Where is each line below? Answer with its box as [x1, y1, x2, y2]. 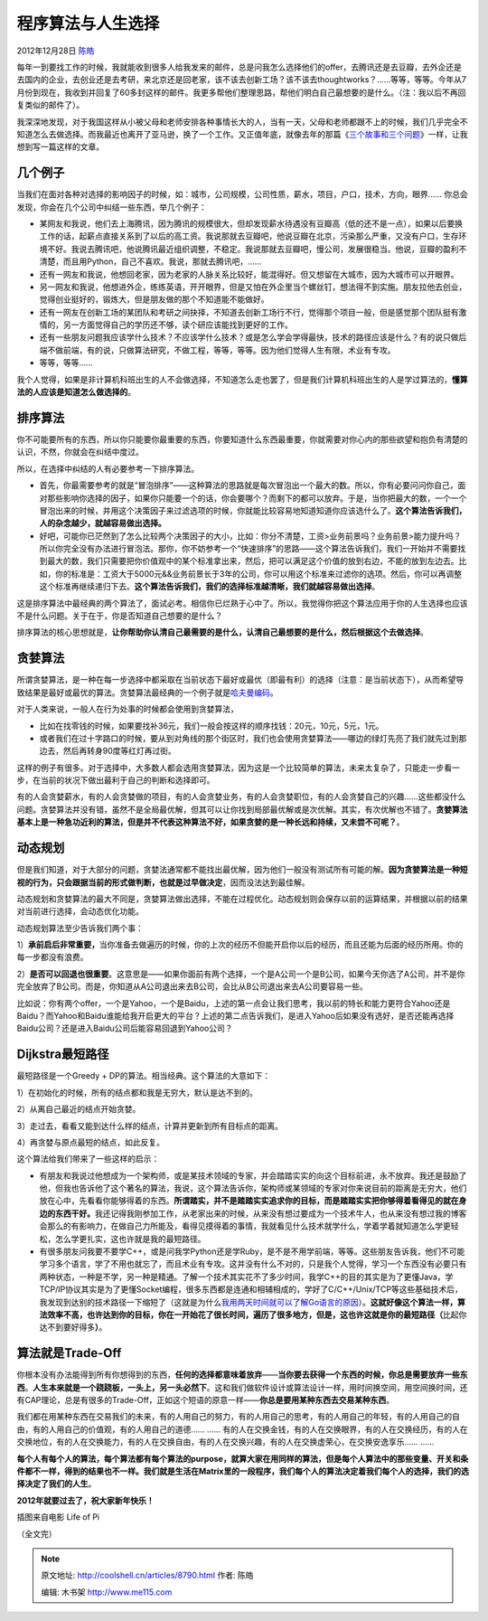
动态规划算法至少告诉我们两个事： [16, 922, 144, 933]
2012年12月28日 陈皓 [16, 45, 95, 56]
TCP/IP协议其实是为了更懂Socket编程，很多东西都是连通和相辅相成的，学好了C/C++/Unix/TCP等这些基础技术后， [39, 1284, 463, 1295]
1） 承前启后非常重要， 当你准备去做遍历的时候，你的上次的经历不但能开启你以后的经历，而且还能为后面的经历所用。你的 [16, 939, 464, 950]
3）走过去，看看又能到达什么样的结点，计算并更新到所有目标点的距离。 [16, 1120, 284, 1131]
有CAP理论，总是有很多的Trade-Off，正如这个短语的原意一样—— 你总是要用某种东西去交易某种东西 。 [16, 1395, 395, 1406]
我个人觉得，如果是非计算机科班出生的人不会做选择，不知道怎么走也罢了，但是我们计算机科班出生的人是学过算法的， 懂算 [16, 373, 468, 384]
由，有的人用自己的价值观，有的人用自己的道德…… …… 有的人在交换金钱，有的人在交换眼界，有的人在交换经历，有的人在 [16, 1424, 469, 1435]
